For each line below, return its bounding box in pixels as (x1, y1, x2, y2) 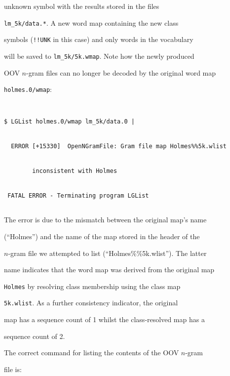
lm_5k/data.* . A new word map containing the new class (4, 17, 179, 28)
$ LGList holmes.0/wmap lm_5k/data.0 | (4, 118, 135, 125)
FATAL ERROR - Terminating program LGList (7, 192, 149, 200)
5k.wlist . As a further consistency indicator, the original (4, 297, 178, 308)
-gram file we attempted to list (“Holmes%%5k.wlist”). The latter (8, 248, 207, 258)
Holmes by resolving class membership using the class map (4, 281, 181, 291)
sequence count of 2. (4, 331, 65, 341)
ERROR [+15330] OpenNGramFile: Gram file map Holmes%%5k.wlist (11, 143, 227, 150)
